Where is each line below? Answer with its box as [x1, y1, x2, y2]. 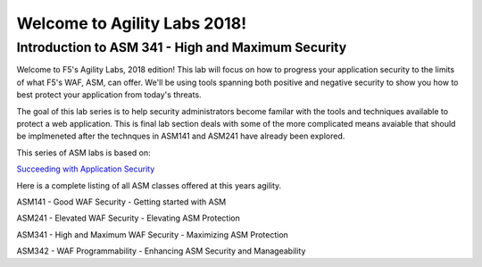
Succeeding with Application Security [16, 163, 155, 174]
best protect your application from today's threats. [16, 89, 202, 100]
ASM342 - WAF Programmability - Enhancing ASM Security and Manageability [16, 246, 306, 256]
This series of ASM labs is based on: [16, 147, 151, 158]
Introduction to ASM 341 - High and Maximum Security [16, 39, 347, 55]
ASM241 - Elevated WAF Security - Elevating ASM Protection [16, 213, 240, 223]
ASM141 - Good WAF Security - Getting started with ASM [16, 196, 227, 207]
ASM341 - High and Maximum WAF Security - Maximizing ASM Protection [16, 229, 289, 240]
